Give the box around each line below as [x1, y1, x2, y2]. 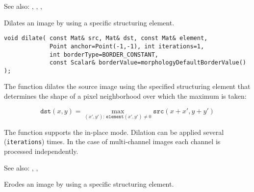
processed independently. [4, 146, 78, 156]
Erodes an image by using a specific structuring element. [4, 179, 174, 189]
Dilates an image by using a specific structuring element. [4, 17, 175, 27]
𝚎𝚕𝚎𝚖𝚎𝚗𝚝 [106, 114, 124, 120]
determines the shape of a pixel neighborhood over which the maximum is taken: [4, 91, 247, 101]
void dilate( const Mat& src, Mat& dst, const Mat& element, [4, 35, 208, 42]
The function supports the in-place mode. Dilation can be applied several [4, 127, 224, 137]
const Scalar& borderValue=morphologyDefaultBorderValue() [50, 59, 246, 66]
